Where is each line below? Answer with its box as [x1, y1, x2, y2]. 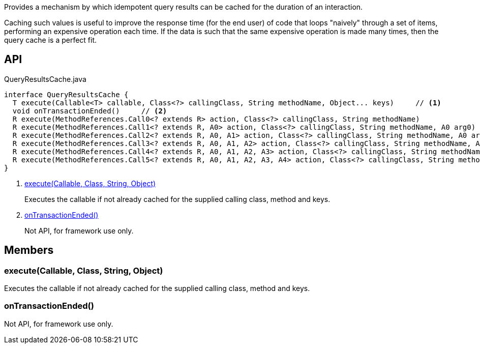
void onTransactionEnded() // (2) [12, 106, 167, 115]
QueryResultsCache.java [4, 74, 86, 83]
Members [4, 244, 54, 257]
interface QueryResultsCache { [4, 90, 129, 99]
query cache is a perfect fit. [4, 36, 97, 44]
